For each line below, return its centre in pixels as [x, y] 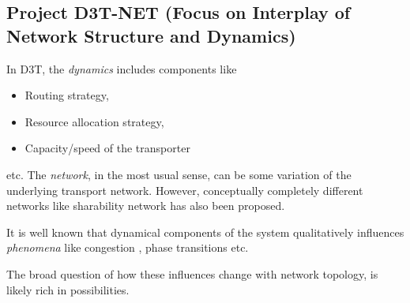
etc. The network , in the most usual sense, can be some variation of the [179, 174]
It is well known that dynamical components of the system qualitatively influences [205, 232]
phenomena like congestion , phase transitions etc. [128, 247]
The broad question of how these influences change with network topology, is [192, 273]
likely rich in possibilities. [68, 289]
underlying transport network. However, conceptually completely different [185, 190]
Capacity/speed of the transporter [107, 148]
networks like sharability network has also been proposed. [146, 206]
